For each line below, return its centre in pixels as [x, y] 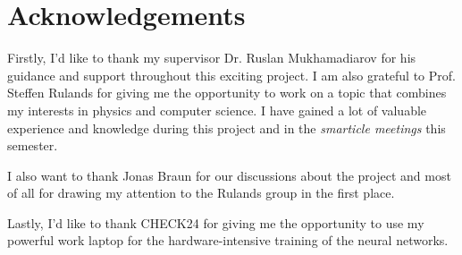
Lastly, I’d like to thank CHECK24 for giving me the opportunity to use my [216, 222]
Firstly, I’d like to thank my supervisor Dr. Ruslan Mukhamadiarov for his [212, 58]
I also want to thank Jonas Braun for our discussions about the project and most [229, 175]
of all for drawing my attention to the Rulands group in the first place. [201, 193]
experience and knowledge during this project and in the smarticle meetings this [227, 127]
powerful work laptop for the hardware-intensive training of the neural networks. [228, 240]
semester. [33, 145]
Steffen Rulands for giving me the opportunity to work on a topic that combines [227, 93]
